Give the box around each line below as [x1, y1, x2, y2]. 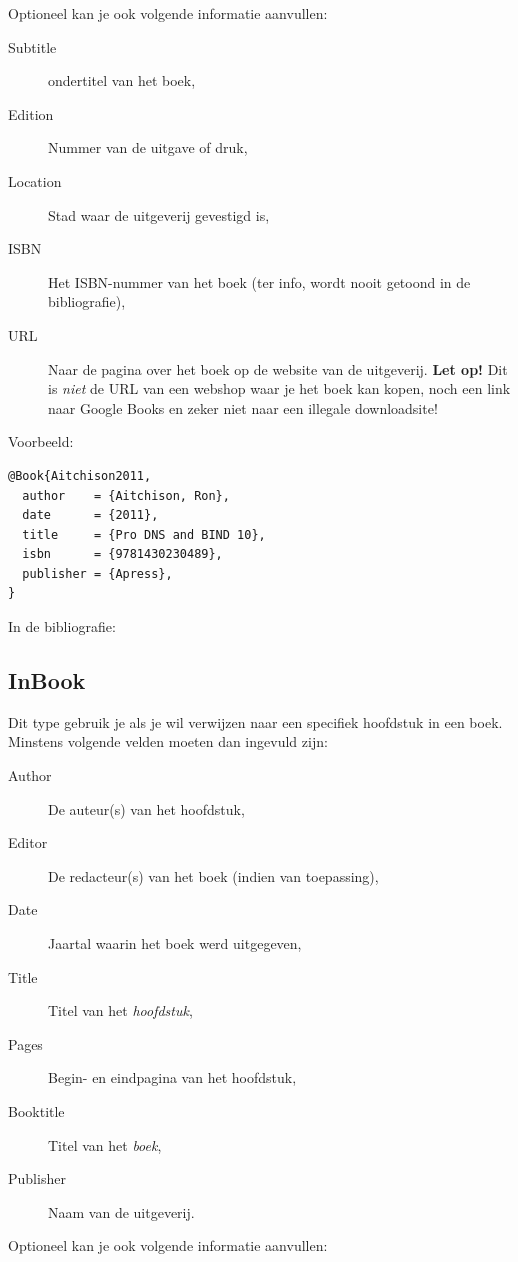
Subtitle [8, 36, 57, 57]
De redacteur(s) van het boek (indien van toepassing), [48, 865, 379, 886]
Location [8, 170, 62, 191]
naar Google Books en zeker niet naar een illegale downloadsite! [48, 397, 438, 418]
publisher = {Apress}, [22, 566, 173, 581]
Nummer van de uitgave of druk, [48, 137, 248, 158]
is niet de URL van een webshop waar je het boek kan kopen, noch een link [48, 378, 511, 399]
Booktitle [8, 1100, 65, 1121]
